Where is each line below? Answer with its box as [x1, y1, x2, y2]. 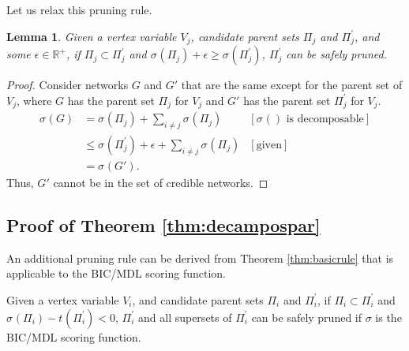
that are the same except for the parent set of [181, 77, 403, 93]
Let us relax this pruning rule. [6, 2, 152, 17]
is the [375, 308, 402, 325]
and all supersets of [138, 308, 232, 325]
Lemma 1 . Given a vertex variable [6, 28, 177, 44]
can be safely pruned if [251, 308, 362, 325]
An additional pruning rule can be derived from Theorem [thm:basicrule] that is [6, 249, 394, 266]
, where [17, 91, 52, 108]
